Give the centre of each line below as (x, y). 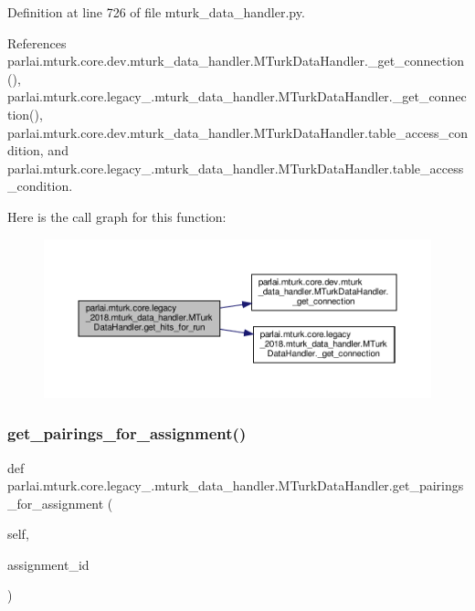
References (37, 42)
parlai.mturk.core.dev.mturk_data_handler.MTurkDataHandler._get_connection (236, 61)
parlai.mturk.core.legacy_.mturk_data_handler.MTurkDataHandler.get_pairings (236, 485)
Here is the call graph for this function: (117, 216)
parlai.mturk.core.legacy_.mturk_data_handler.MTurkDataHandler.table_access (236, 168)
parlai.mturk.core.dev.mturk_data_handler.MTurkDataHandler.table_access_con (237, 132)
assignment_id (48, 564)
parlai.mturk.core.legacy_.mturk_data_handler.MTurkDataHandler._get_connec (237, 96)
